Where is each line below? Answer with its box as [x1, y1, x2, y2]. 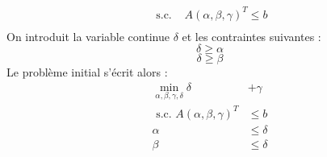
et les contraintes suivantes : [182, 27, 321, 44]
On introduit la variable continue [6, 27, 170, 44]
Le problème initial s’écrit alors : [6, 64, 168, 81]
